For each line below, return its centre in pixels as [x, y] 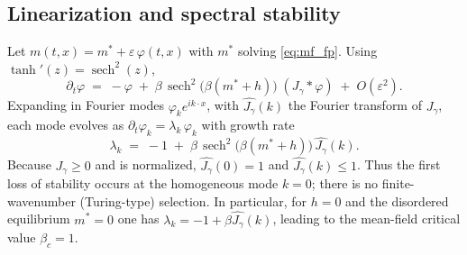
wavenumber [41, 200]
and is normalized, [146, 164]
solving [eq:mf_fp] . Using [307, 51]
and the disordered [397, 200]
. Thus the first [399, 164]
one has [138, 219]
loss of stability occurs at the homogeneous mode [143, 183]
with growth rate [248, 125]
